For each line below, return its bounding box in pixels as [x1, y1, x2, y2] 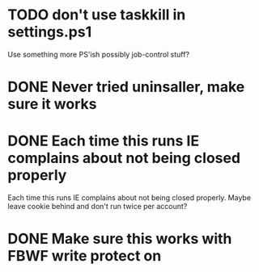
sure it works [7, 95, 97, 114]
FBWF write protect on [7, 247, 162, 266]
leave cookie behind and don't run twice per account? [7, 202, 188, 211]
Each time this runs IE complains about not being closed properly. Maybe [7, 193, 252, 203]
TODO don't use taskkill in [7, 6, 186, 24]
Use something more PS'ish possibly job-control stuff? [7, 49, 190, 59]
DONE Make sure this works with [7, 230, 232, 248]
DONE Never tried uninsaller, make [7, 78, 245, 96]
